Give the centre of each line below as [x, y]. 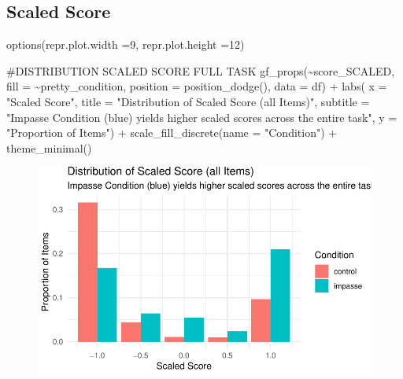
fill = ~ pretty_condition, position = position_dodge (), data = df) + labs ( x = [197, 86]
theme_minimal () [49, 147]
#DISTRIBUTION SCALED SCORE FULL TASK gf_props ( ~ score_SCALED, [201, 70]
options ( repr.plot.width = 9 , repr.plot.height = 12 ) [126, 44]
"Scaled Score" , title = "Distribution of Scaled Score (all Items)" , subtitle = [188, 101]
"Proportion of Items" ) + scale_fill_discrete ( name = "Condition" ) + [172, 132]
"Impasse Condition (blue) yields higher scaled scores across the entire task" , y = [202, 117]
